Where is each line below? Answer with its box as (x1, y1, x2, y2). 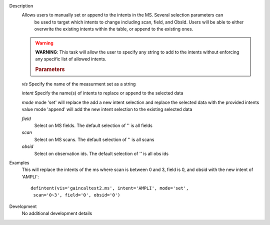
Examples (9, 159, 29, 165)
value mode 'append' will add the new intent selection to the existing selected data (21, 106, 192, 112)
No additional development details (21, 210, 92, 216)
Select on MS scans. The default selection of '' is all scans (34, 136, 154, 142)
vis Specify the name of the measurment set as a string (21, 81, 136, 87)
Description (9, 3, 33, 8)
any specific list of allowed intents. (35, 56, 107, 62)
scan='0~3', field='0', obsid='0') (33, 192, 120, 198)
